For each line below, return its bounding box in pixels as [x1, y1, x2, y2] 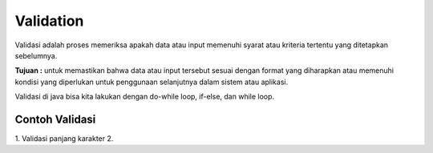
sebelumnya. [14, 50, 58, 60]
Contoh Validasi [14, 112, 96, 126]
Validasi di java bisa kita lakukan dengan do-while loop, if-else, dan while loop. [14, 92, 275, 102]
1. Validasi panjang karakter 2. [14, 134, 114, 143]
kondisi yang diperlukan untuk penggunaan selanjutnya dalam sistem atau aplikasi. [14, 77, 289, 87]
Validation [14, 12, 84, 30]
